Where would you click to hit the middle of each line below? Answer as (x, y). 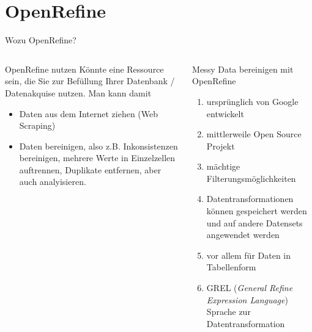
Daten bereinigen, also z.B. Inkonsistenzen (98, 146)
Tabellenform (231, 267)
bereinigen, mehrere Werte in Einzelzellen (97, 158)
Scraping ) (37, 125)
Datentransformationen (250, 199)
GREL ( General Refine (250, 288)
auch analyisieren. (53, 182)
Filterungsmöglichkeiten (251, 178)
